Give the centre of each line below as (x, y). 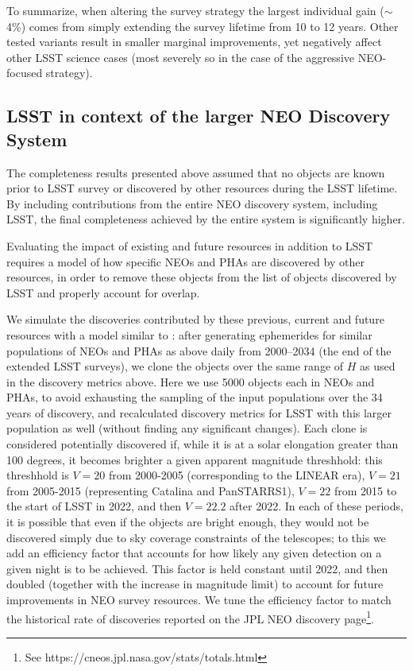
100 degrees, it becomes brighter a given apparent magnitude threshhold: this (195, 459)
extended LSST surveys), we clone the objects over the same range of (175, 366)
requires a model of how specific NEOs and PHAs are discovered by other (185, 261)
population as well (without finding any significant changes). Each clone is (187, 428)
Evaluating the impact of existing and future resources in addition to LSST (190, 245)
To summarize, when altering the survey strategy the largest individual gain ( (195, 10)
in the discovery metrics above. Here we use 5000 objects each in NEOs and (191, 381)
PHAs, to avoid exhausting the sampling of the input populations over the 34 (195, 397)
